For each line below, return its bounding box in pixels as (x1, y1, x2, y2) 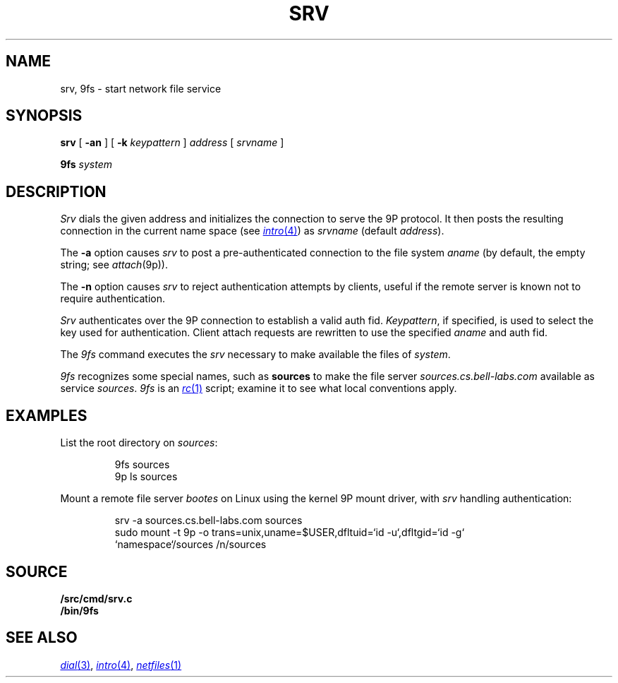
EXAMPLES (6, 406, 87, 424)
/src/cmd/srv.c (60, 592, 133, 605)
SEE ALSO (6, 629, 78, 647)
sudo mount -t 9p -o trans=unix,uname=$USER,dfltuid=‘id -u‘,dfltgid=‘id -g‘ (114, 526, 465, 539)
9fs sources (114, 458, 170, 471)
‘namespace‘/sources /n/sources (114, 538, 267, 551)
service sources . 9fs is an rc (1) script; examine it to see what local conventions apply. (60, 382, 457, 395)
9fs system (60, 158, 113, 171)
